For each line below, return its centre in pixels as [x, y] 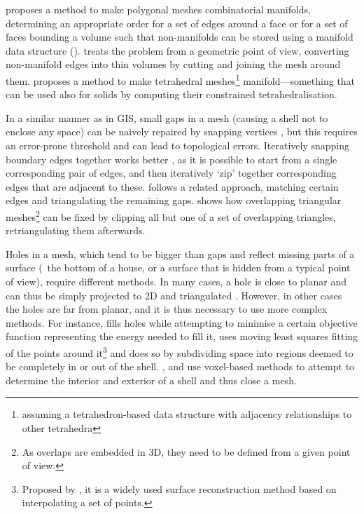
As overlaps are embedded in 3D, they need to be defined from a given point [186, 451]
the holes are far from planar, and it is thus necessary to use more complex [167, 309]
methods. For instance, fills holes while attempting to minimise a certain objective [182, 322]
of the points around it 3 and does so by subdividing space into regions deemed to [180, 351]
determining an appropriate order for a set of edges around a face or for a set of [177, 23]
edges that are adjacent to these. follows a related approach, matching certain [172, 186]
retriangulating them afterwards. [76, 230]
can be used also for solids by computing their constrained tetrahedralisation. [171, 94]
